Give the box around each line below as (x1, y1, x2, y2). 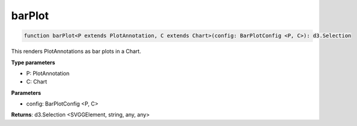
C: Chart (26, 78, 48, 85)
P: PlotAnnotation (26, 70, 69, 77)
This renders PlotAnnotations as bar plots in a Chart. (11, 48, 142, 55)
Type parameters (11, 59, 55, 66)
